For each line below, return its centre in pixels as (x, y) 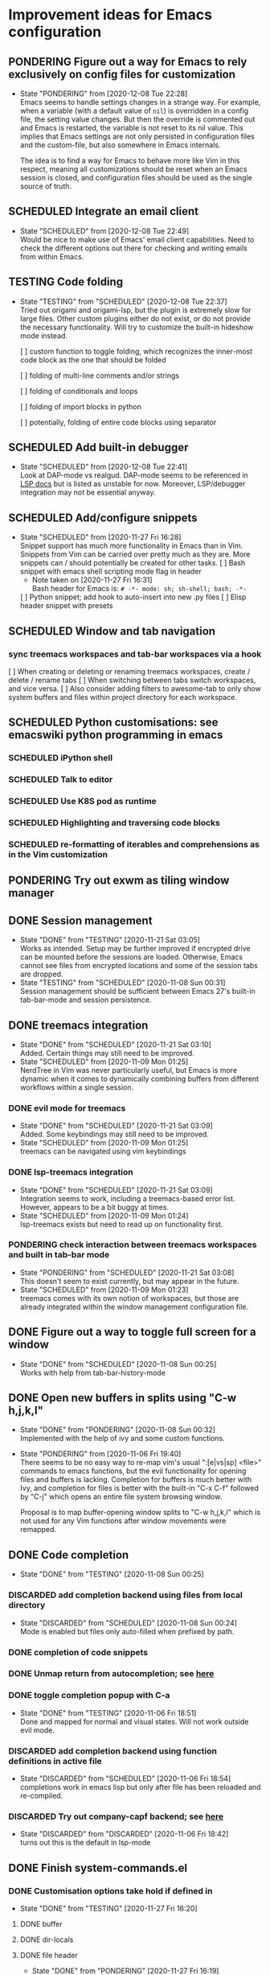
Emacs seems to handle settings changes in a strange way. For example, (140, 102)
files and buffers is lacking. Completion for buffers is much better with (136, 1480)
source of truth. (46, 186)
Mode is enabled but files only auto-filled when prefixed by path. (127, 1631)
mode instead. (44, 335)
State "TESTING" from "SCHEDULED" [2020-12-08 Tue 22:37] (123, 301)
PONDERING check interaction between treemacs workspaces (133, 1244)
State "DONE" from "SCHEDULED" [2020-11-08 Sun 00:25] (118, 1364)
